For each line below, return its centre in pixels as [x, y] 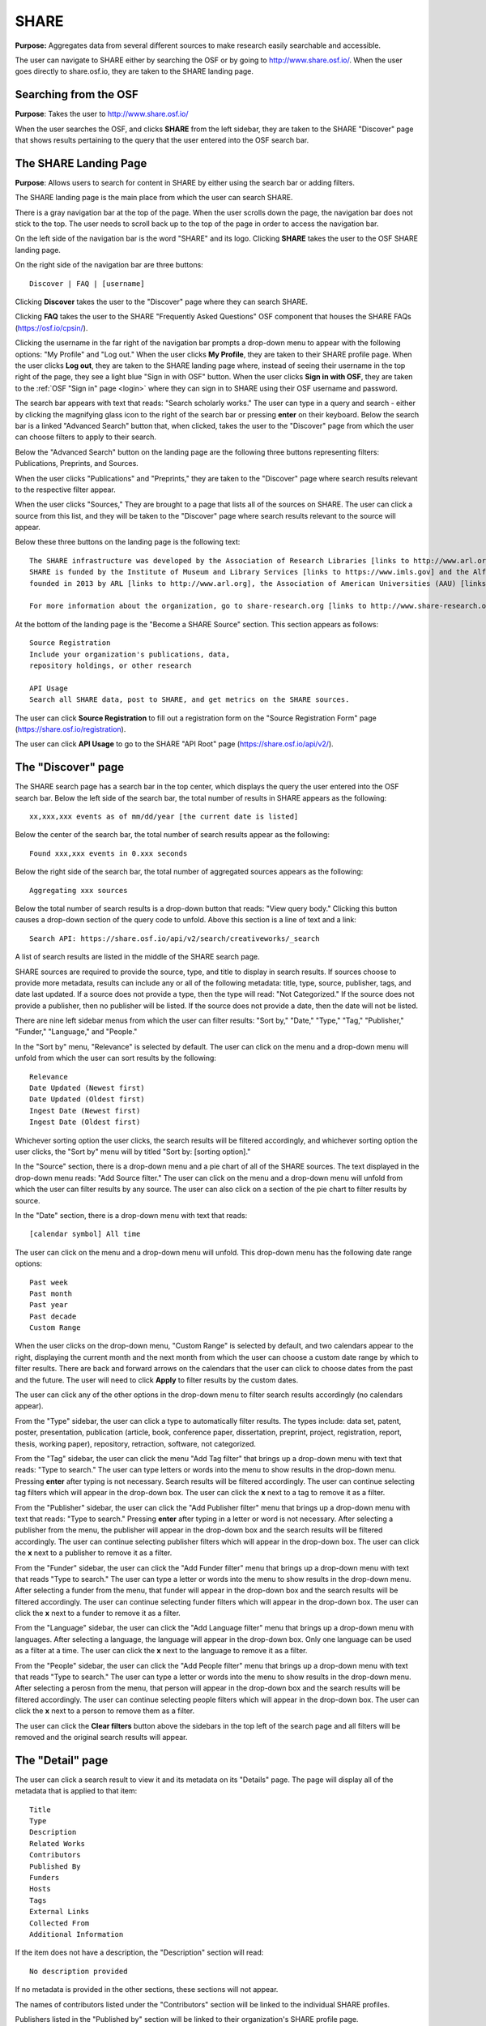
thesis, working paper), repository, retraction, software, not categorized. [136, 1443]
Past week [49, 1282]
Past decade [53, 1316]
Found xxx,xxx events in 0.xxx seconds [109, 853]
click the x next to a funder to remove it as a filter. [98, 1614]
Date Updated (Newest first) [87, 1088]
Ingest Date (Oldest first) [85, 1122]
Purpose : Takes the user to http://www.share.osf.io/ [102, 114]
